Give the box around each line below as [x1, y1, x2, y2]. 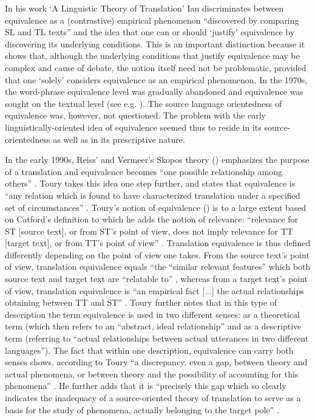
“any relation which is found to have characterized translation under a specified [5, 188, 300, 201]
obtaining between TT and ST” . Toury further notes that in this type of [5, 296, 277, 309]
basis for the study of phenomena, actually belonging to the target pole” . [5, 403, 279, 416]
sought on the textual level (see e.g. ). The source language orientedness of [5, 97, 282, 109]
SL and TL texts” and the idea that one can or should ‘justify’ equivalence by [5, 26, 295, 38]
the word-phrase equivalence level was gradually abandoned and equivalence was [5, 85, 303, 98]
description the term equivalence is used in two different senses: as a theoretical [5, 308, 300, 320]
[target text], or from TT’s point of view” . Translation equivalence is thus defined [5, 236, 311, 249]
